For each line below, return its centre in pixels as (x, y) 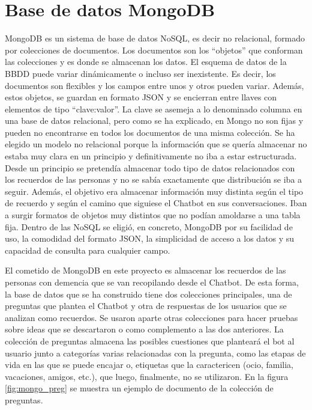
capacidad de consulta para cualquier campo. (88, 250)
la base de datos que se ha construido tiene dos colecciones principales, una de (148, 294)
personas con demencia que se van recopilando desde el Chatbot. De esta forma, (152, 282)
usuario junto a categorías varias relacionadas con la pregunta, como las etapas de (155, 353)
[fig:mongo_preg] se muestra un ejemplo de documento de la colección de (139, 388)
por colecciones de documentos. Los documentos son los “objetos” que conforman (154, 50)
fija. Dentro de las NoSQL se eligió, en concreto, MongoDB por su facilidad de (149, 226)
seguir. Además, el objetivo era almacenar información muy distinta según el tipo (154, 191)
